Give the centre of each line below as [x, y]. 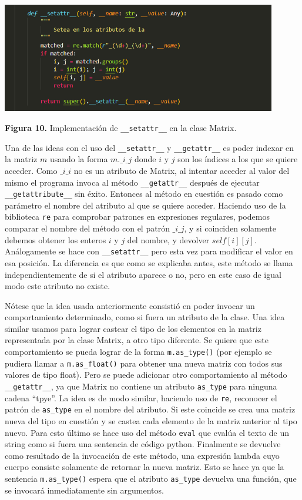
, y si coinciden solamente [230, 228]
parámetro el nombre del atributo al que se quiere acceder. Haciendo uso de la [145, 205]
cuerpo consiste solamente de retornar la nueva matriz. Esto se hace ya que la [145, 467]
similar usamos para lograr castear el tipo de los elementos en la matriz [133, 328]
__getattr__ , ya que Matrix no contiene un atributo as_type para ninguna [141, 386]
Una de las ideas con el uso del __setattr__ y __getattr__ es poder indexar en [149, 147]
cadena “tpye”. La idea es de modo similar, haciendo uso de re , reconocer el [141, 397]
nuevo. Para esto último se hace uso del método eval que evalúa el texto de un [147, 432]
